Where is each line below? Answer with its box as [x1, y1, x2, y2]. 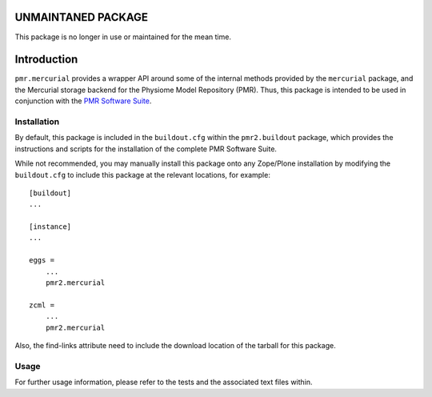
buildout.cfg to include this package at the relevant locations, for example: [14, 170, 271, 179]
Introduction [14, 53, 78, 66]
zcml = [29, 300, 55, 310]
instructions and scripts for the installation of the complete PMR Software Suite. [14, 144, 278, 154]
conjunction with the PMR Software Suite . [14, 96, 152, 106]
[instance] [29, 223, 72, 231]
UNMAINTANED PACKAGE [14, 10, 148, 24]
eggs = [29, 256, 55, 265]
